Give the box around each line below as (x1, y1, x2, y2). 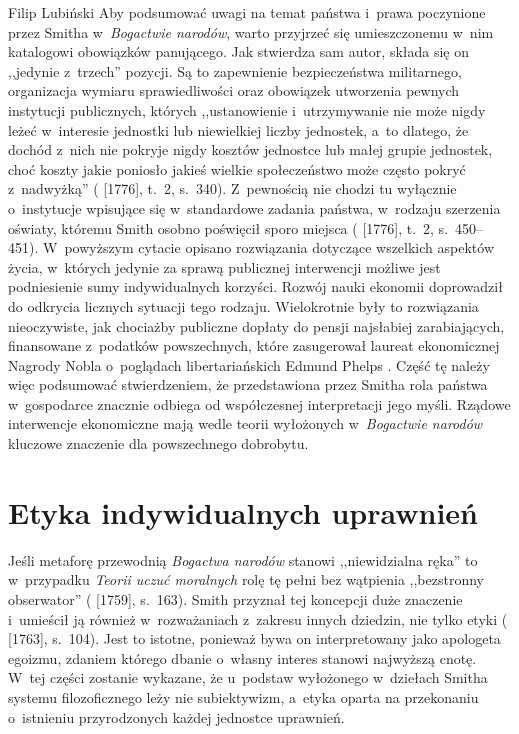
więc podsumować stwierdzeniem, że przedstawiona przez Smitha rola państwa (8, 374, 488, 395)
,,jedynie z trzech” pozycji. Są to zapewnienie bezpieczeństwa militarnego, (8, 60, 462, 81)
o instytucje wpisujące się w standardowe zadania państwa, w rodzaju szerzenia (8, 197, 501, 218)
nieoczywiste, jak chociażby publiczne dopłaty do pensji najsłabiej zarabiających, (8, 315, 505, 336)
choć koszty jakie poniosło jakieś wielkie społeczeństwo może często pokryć (8, 158, 466, 179)
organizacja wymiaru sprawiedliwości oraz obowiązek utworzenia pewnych (8, 80, 460, 101)
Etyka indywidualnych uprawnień (8, 491, 479, 532)
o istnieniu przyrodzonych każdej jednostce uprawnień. (8, 706, 345, 727)
